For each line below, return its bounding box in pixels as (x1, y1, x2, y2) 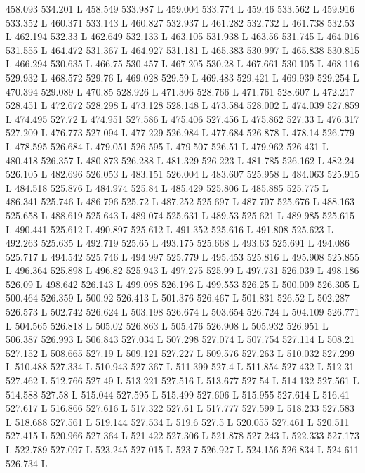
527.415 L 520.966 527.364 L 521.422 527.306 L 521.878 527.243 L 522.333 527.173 (6, 428, 359, 443)
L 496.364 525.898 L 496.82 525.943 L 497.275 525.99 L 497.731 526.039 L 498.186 (6, 263, 359, 278)
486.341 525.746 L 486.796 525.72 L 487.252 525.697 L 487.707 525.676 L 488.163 (6, 194, 354, 209)
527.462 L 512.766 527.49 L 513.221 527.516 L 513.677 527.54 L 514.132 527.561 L (6, 373, 359, 388)
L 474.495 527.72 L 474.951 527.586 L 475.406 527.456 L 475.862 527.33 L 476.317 (6, 111, 359, 126)
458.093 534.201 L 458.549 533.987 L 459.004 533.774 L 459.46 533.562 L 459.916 (6, 1, 354, 15)
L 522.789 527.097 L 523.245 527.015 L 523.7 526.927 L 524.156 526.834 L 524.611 (6, 442, 359, 456)
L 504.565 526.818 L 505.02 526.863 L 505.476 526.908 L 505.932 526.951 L (6, 318, 328, 332)
